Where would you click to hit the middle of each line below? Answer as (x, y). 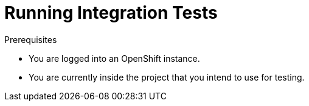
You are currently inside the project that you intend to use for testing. (167, 77)
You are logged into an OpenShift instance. (114, 58)
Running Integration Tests (111, 13)
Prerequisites (31, 39)
